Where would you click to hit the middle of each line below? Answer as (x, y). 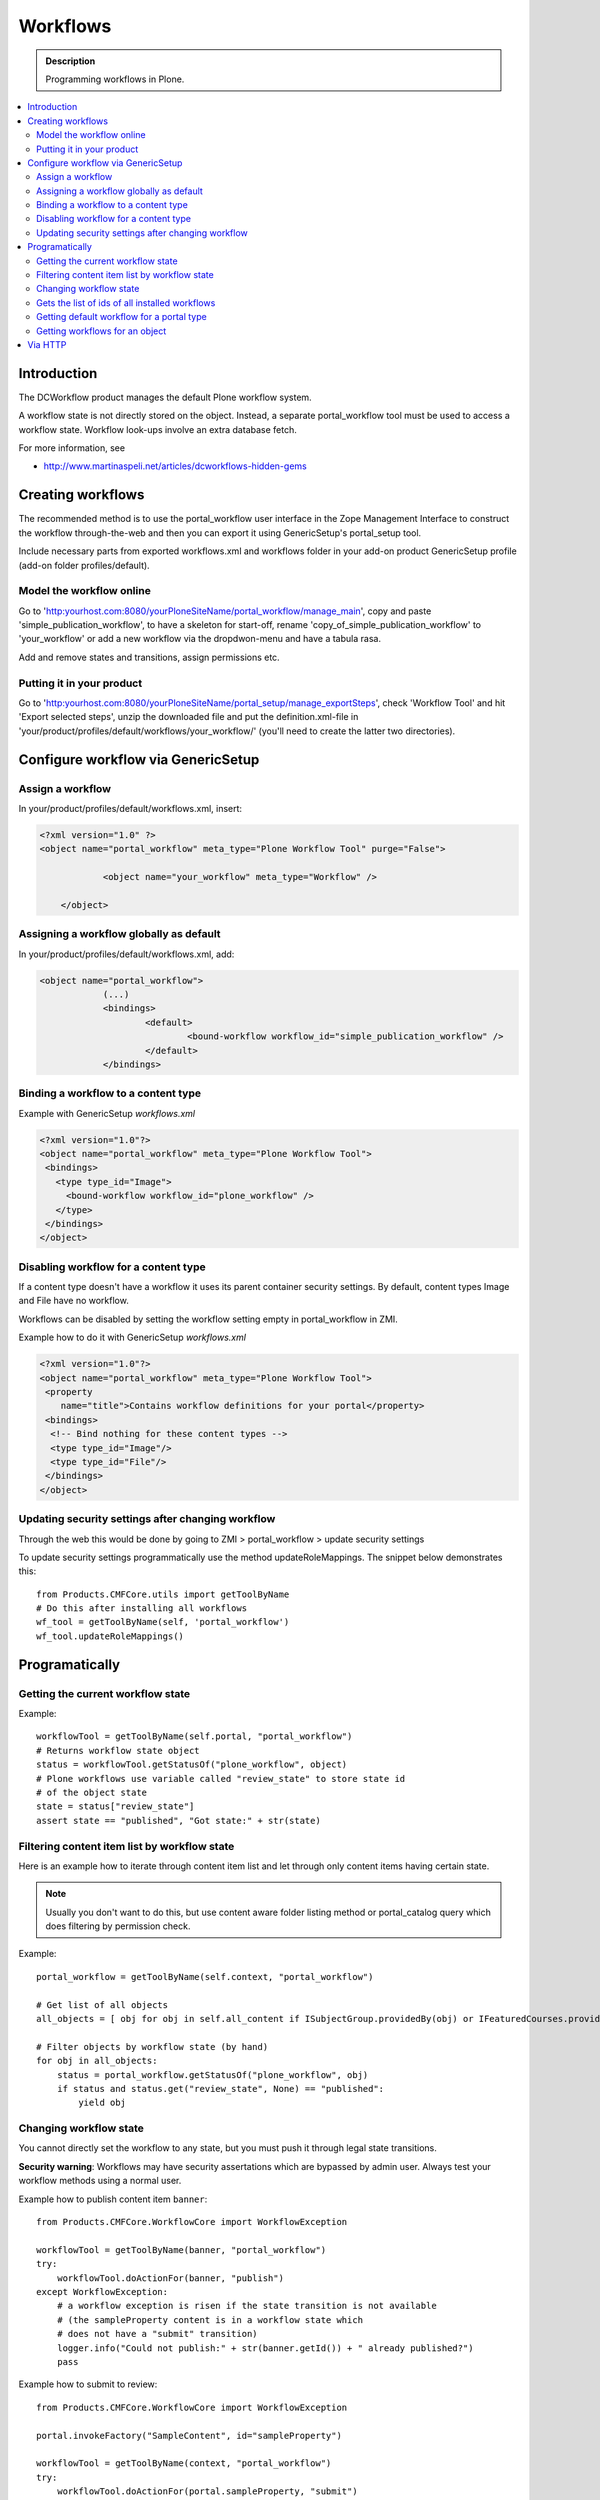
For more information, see (71, 448)
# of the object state (92, 1792)
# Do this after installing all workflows (142, 1608)
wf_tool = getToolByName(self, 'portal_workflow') (163, 1622)
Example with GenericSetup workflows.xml (106, 1113)
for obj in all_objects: (97, 2061)
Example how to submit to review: (88, 2384)
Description (70, 61)
